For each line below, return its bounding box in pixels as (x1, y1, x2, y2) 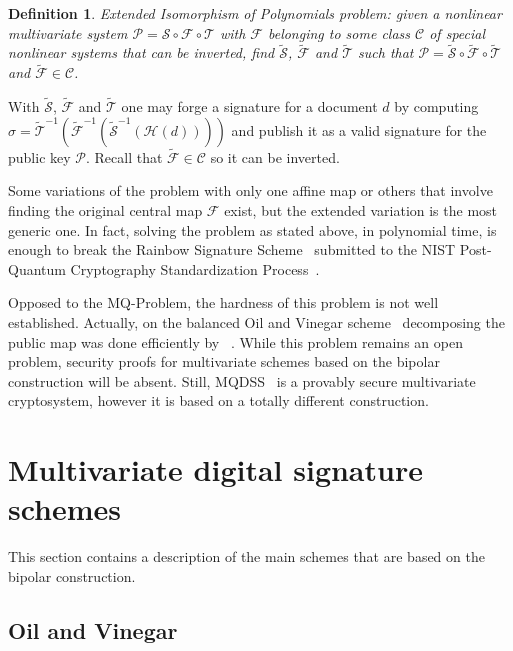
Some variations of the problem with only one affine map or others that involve (8, 180, 493, 201)
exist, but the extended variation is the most (224, 200, 498, 221)
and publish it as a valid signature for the (231, 119, 487, 140)
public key (8, 146, 71, 167)
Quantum (8, 258, 66, 279)
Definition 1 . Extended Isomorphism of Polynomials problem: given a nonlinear (8, 3, 502, 23)
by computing (394, 96, 479, 117)
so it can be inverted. (210, 146, 340, 167)
